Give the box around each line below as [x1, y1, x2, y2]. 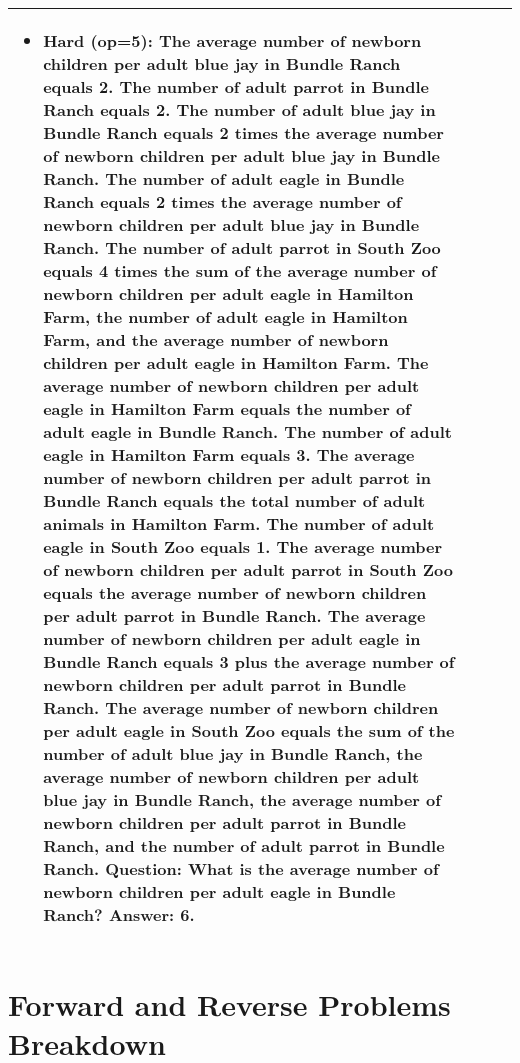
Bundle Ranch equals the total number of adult [43, 489, 426, 512]
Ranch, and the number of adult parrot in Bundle [43, 834, 445, 857]
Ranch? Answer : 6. [43, 903, 195, 926]
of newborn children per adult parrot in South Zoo [43, 558, 453, 581]
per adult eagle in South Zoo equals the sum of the [43, 719, 455, 742]
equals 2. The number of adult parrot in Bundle [43, 75, 429, 98]
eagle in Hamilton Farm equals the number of [43, 397, 411, 420]
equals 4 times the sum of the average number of [43, 259, 437, 282]
